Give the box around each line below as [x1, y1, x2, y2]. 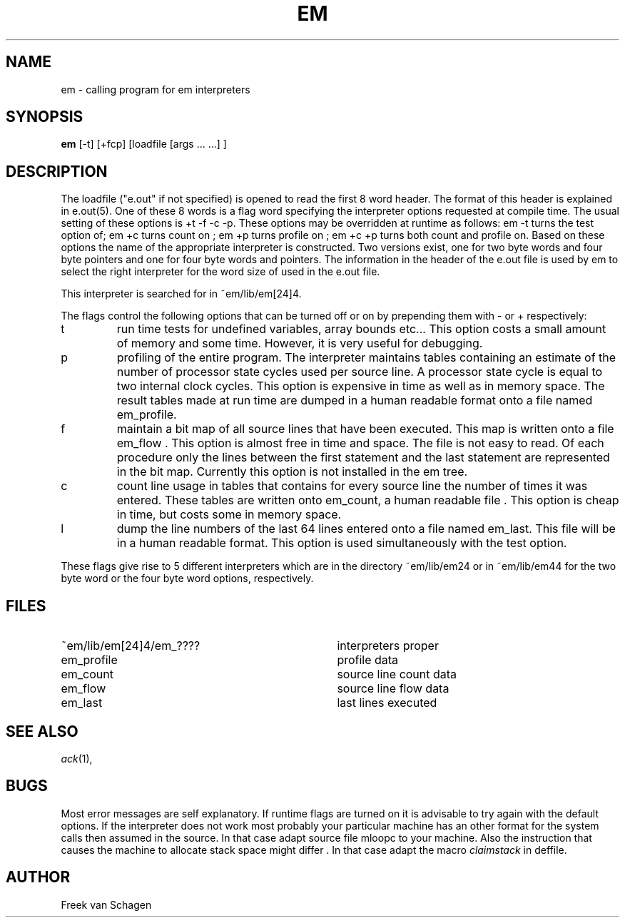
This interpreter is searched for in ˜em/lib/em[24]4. [61, 287, 302, 300]
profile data [337, 653, 399, 668]
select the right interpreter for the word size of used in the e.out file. [61, 265, 380, 278]
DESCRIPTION [6, 162, 108, 180]
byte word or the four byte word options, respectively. [61, 572, 314, 585]
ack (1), [61, 752, 93, 765]
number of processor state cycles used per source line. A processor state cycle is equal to [116, 364, 603, 379]
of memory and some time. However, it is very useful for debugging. [116, 336, 483, 351]
